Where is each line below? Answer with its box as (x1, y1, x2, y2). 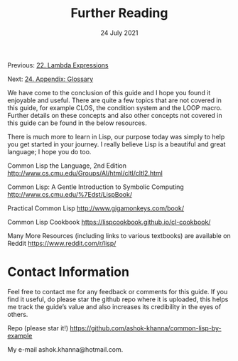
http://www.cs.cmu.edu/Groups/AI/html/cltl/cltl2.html (7, 168, 163, 177)
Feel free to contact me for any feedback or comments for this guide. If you (7, 287, 228, 296)
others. (7, 310, 28, 318)
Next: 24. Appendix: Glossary (7, 75, 94, 83)
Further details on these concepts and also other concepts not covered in (7, 111, 222, 119)
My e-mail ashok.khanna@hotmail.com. (7, 345, 124, 353)
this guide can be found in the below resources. (7, 119, 147, 127)
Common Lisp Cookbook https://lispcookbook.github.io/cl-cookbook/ (7, 217, 211, 226)
